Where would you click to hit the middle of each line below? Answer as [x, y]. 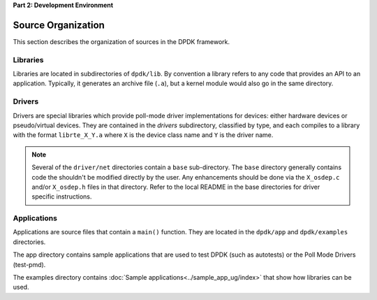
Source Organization [59, 25]
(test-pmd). [29, 264]
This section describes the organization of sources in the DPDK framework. [121, 41]
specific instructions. [62, 197]
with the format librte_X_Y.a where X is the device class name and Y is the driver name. [143, 135]
